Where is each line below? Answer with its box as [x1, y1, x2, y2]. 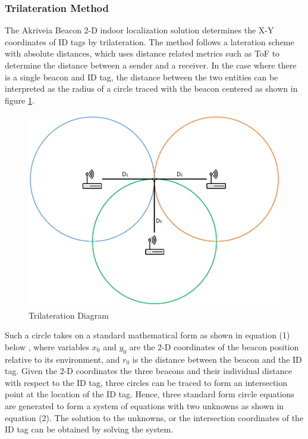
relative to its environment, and [5, 353, 120, 365]
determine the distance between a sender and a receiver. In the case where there [5, 59, 297, 71]
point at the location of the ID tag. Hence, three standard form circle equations [5, 388, 295, 400]
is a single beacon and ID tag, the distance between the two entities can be [5, 70, 278, 83]
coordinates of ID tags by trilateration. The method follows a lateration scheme [5, 35, 294, 48]
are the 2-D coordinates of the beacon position [129, 340, 299, 353]
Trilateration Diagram [29, 309, 109, 321]
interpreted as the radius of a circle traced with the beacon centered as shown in [5, 82, 298, 95]
